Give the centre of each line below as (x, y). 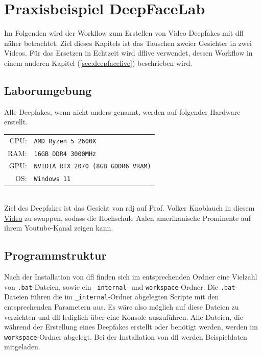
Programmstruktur (55, 255)
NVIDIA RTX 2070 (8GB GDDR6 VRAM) (92, 167)
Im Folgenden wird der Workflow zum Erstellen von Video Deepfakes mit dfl (124, 33)
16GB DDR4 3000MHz (65, 154)
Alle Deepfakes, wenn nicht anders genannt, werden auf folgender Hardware (122, 111)
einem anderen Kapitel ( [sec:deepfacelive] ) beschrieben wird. (98, 62)
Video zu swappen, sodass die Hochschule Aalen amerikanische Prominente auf (127, 218)
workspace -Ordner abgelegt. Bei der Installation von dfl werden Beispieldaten (126, 336)
